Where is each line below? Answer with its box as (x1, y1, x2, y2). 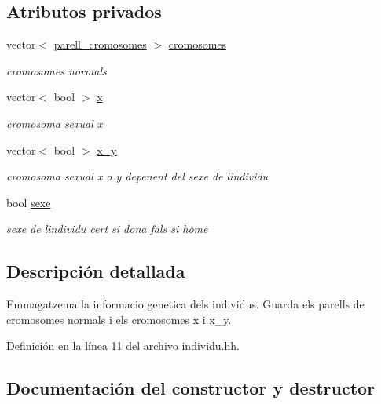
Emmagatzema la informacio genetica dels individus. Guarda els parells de (6, 296, 365, 312)
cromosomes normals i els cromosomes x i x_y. (6, 311, 232, 327)
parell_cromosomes (53, 36, 147, 53)
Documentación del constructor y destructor (6, 376, 376, 400)
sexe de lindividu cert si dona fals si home (6, 220, 208, 237)
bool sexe (6, 194, 51, 210)
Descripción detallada (6, 259, 185, 283)
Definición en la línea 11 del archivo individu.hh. (6, 337, 240, 354)
